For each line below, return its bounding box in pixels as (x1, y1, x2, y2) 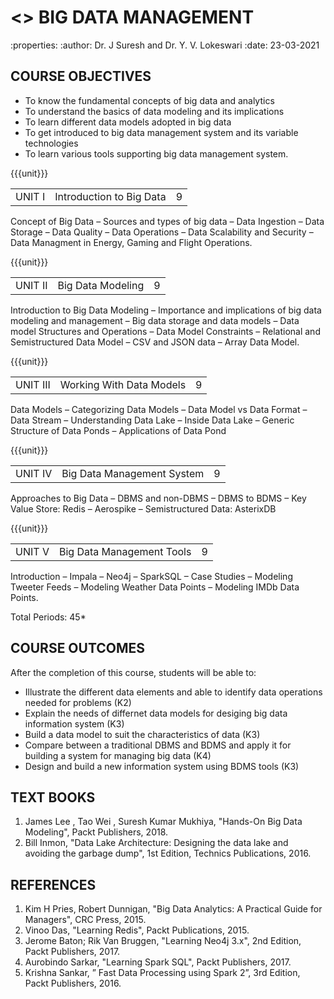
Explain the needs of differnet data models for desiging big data (24, 707, 288, 719)
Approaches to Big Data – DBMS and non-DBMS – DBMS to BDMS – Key (10, 492, 307, 504)
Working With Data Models (59, 377, 187, 391)
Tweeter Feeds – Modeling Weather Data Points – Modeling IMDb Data (10, 581, 300, 593)
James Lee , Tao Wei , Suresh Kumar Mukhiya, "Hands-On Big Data (24, 816, 303, 828)
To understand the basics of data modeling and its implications (24, 105, 285, 117)
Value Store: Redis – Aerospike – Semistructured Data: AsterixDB (10, 502, 277, 515)
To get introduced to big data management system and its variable (24, 126, 299, 138)
